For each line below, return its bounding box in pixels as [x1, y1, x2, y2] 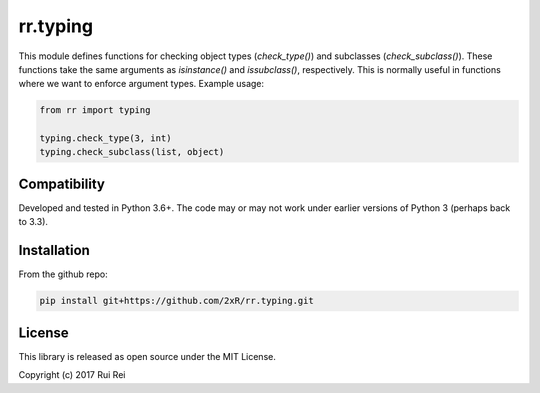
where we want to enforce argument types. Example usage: [18, 78, 265, 90]
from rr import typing [39, 105, 151, 116]
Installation [18, 242, 90, 259]
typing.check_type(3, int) [39, 133, 172, 144]
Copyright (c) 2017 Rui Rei [18, 369, 126, 381]
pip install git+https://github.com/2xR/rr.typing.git [39, 295, 314, 307]
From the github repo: [18, 268, 109, 280]
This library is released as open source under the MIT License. [18, 350, 277, 362]
